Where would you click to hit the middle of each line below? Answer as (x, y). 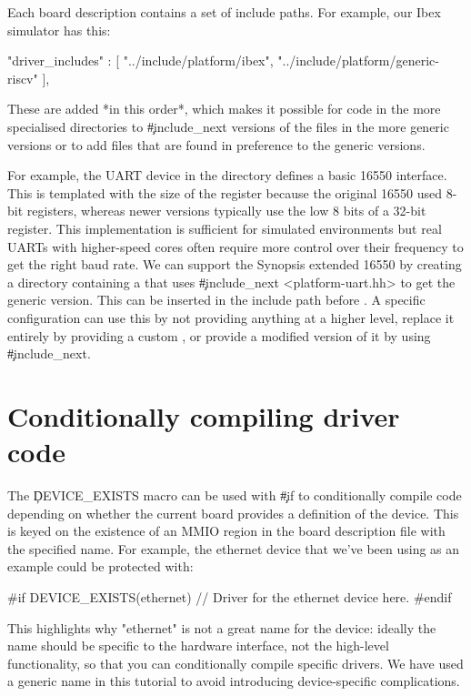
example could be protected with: (100, 566)
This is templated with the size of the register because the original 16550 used (225, 192)
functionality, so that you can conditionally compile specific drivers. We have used (235, 663)
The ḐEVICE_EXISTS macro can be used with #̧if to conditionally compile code (235, 495)
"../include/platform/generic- (358, 61)
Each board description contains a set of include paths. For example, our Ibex (224, 12)
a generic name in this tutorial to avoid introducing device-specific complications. (234, 681)
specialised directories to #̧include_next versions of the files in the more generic (228, 126)
